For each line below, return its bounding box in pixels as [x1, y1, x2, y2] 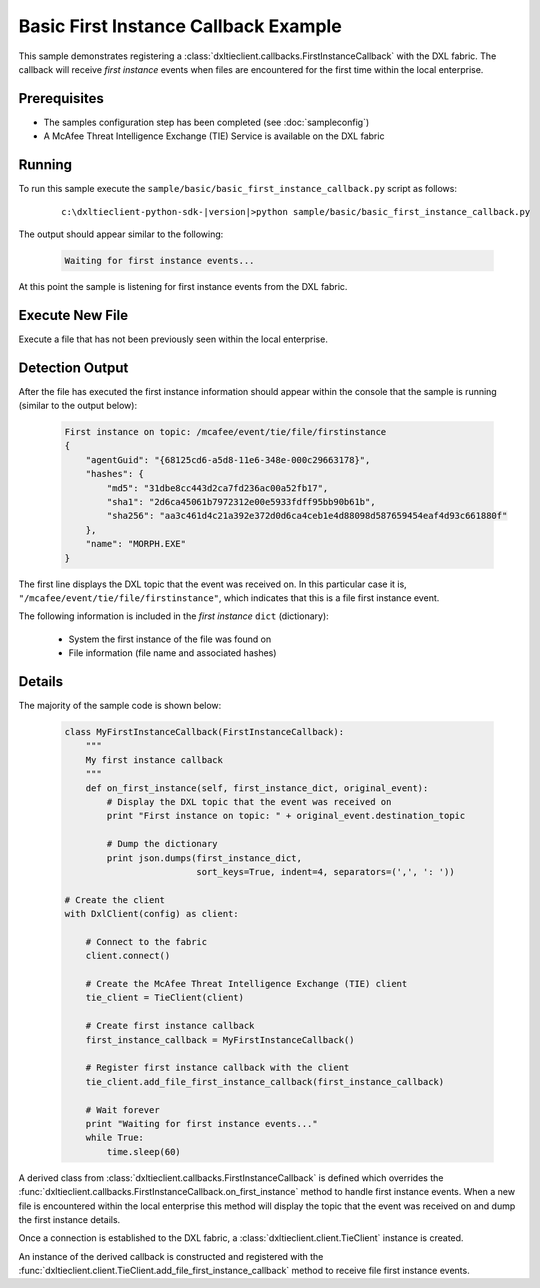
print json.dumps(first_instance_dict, [106, 852, 302, 864]
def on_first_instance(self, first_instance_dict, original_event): [85, 782, 429, 794]
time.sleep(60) [106, 1146, 182, 1157]
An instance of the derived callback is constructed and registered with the [18, 1250, 324, 1262]
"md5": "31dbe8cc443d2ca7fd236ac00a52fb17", [106, 482, 329, 494]
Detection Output [18, 359, 129, 376]
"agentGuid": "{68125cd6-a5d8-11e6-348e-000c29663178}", [85, 454, 371, 465]
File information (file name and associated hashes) [68, 647, 277, 659]
